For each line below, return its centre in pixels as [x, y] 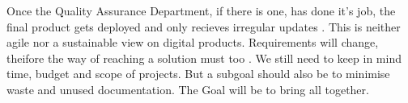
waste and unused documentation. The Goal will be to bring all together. [188, 89]
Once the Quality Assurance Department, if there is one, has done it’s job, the [201, 10]
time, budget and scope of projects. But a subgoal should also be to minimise [198, 74]
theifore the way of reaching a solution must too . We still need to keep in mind [204, 58]
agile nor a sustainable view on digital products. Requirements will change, [193, 42]
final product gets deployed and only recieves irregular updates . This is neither [204, 26]
